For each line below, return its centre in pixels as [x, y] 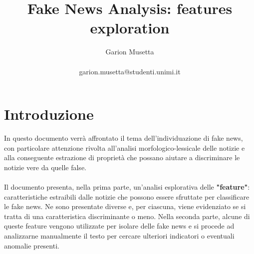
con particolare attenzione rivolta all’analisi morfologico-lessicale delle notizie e [125, 147]
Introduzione [49, 114]
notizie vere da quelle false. [45, 167]
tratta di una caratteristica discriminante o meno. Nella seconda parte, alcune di [127, 216]
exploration [130, 28]
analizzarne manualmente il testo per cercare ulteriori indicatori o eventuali [119, 235]
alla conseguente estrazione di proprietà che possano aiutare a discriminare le [122, 157]
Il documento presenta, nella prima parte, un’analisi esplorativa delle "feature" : [127, 187]
